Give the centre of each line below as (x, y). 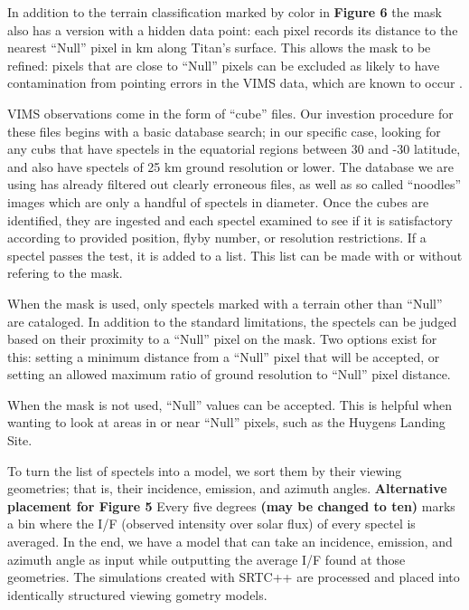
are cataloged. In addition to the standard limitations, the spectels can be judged (232, 321)
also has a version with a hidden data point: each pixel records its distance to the (233, 29)
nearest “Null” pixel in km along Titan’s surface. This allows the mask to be (219, 48)
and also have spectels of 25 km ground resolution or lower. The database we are (231, 166)
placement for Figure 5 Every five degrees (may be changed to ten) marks (231, 505)
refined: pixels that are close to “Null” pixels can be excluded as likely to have (224, 65)
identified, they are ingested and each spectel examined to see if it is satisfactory (230, 219)
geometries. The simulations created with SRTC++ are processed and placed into (234, 577)
